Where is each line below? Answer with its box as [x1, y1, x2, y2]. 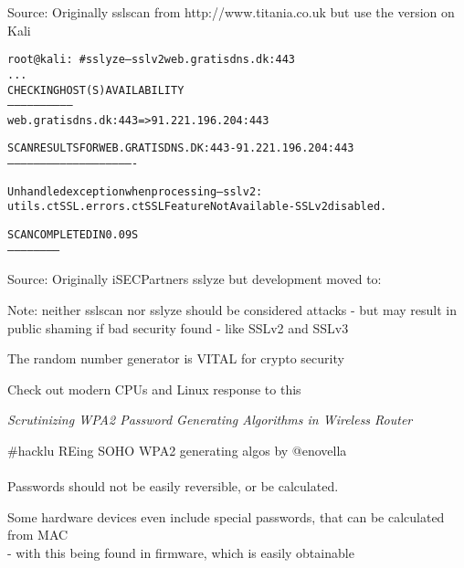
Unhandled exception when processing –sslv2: [7, 184, 263, 198]
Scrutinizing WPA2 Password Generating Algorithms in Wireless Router [7, 410, 413, 429]
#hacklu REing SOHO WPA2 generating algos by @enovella [7, 440, 347, 459]
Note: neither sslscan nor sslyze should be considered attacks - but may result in [7, 300, 457, 319]
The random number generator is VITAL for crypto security [7, 349, 344, 368]
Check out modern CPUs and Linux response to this [7, 379, 301, 398]
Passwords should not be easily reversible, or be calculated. [7, 477, 339, 496]
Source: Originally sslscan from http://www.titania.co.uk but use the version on [7, 3, 455, 21]
